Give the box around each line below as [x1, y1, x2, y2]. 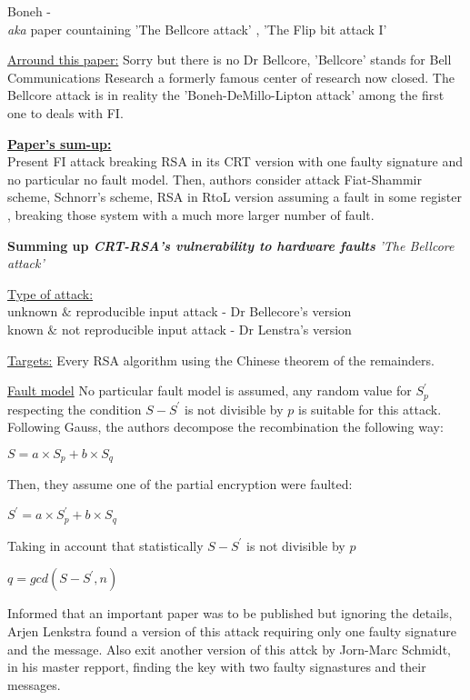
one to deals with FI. [7, 103, 124, 122]
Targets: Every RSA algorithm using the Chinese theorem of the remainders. [7, 350, 435, 369]
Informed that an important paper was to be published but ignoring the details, [7, 604, 453, 623]
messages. [7, 675, 61, 694]
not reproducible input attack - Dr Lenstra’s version [61, 319, 352, 338]
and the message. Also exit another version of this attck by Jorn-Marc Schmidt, [7, 639, 451, 658]
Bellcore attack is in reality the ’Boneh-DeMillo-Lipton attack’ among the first [7, 85, 445, 105]
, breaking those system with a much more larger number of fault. [7, 205, 375, 224]
